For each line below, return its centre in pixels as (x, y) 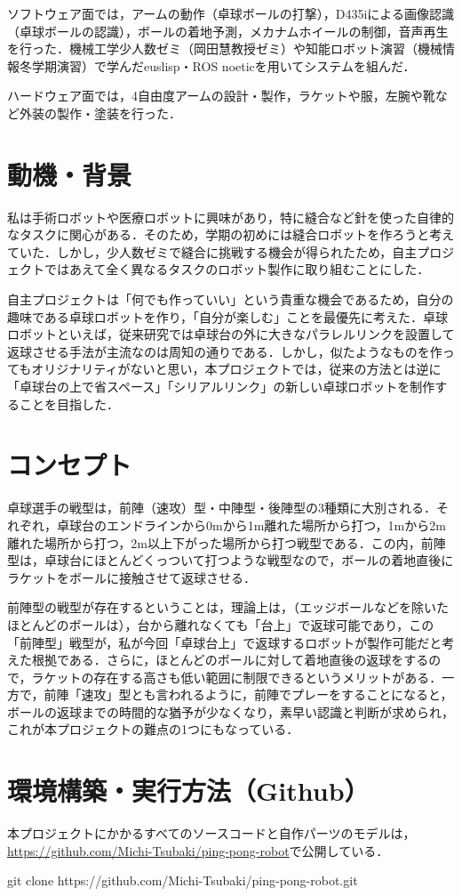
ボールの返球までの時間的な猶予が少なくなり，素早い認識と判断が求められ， (231, 711)
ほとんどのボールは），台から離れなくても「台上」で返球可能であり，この (221, 624)
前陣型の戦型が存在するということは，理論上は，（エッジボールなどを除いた (228, 607)
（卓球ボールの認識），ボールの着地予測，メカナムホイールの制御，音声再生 (228, 31)
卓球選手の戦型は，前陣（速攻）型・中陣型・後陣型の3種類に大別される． (222, 508)
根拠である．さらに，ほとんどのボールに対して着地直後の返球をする (230, 660)
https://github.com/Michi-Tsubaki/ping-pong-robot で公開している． (198, 850)
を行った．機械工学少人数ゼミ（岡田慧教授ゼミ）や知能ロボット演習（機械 (225, 48)
